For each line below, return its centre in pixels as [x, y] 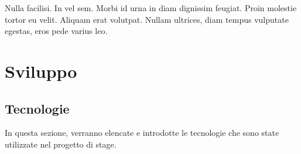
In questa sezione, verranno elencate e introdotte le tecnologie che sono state [142, 133]
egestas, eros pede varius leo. [56, 31]
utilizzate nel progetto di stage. [61, 144]
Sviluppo [41, 71]
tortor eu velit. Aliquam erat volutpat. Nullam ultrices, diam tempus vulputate [147, 19]
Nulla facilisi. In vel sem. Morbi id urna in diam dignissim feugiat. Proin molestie [151, 8]
